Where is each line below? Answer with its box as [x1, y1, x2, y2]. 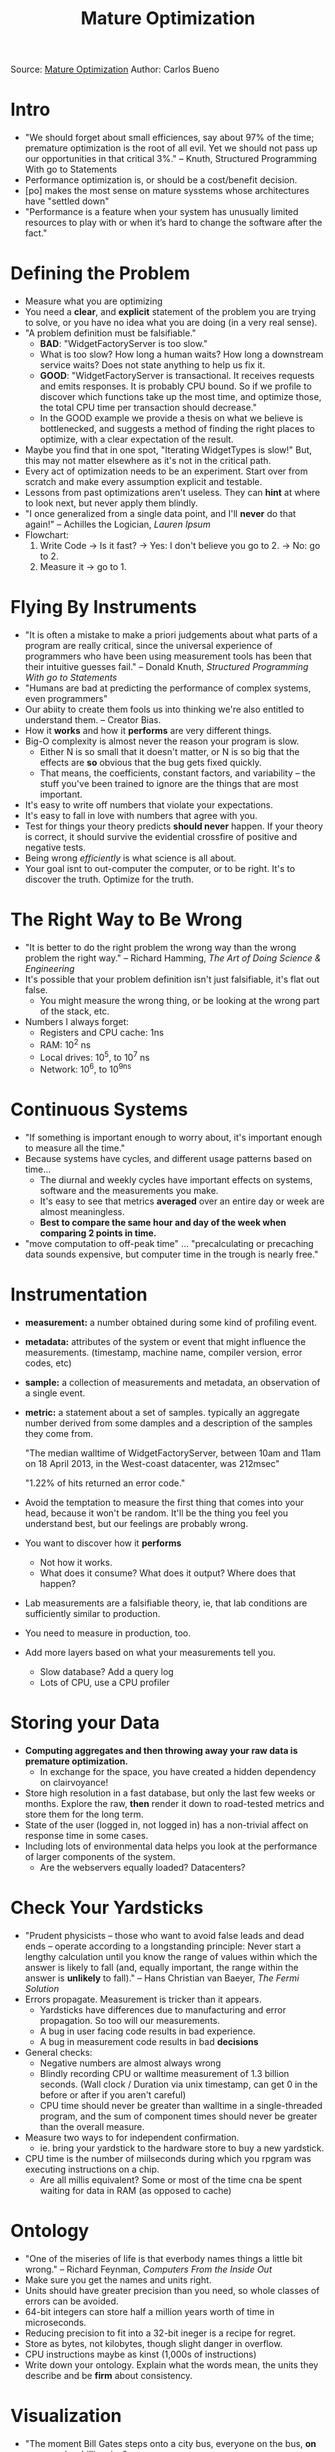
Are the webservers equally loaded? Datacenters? [39, 1861, 246, 1873]
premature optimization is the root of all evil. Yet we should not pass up [24, 142, 318, 154]
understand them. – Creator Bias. [24, 714, 162, 726]
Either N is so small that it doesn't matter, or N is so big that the [39, 746, 300, 757]
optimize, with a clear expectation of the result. [39, 433, 234, 446]
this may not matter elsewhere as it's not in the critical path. [24, 455, 272, 467]
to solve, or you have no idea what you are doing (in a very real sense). [24, 317, 318, 329]
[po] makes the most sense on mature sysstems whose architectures [24, 185, 310, 197]
